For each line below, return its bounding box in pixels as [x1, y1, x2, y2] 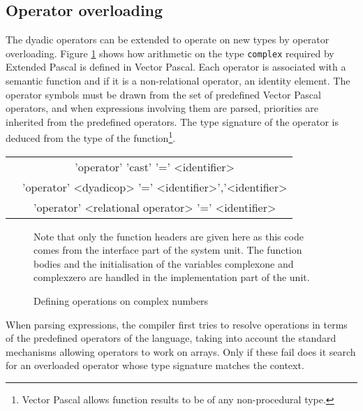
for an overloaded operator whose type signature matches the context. [6, 358, 304, 373]
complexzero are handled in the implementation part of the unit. [34, 270, 310, 284]
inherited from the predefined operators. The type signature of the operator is [6, 114, 339, 129]
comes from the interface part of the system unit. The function [34, 243, 302, 257]
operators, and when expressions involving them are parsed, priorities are [6, 101, 319, 115]
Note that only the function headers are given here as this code [34, 229, 304, 243]
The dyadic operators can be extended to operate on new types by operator [6, 32, 329, 47]
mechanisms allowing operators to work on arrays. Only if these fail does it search [6, 344, 356, 359]
